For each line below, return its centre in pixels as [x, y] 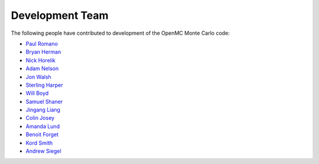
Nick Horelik [41, 60]
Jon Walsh [38, 77]
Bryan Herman [43, 52]
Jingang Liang [43, 110]
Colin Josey [40, 118]
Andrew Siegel [43, 151]
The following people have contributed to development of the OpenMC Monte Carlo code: [120, 33]
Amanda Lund [43, 126]
